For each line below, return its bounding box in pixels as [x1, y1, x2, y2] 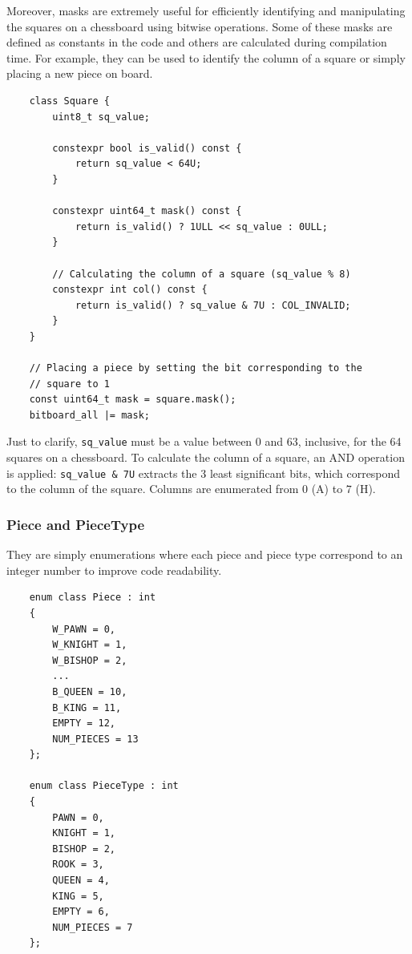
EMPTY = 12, [52, 718, 116, 730]
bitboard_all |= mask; [29, 409, 150, 421]
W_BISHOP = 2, [52, 654, 127, 666]
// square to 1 [29, 378, 110, 390]
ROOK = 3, [52, 859, 104, 871]
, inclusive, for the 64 [297, 433, 402, 450]
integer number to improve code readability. [6, 561, 222, 578]
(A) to [311, 480, 343, 497]
